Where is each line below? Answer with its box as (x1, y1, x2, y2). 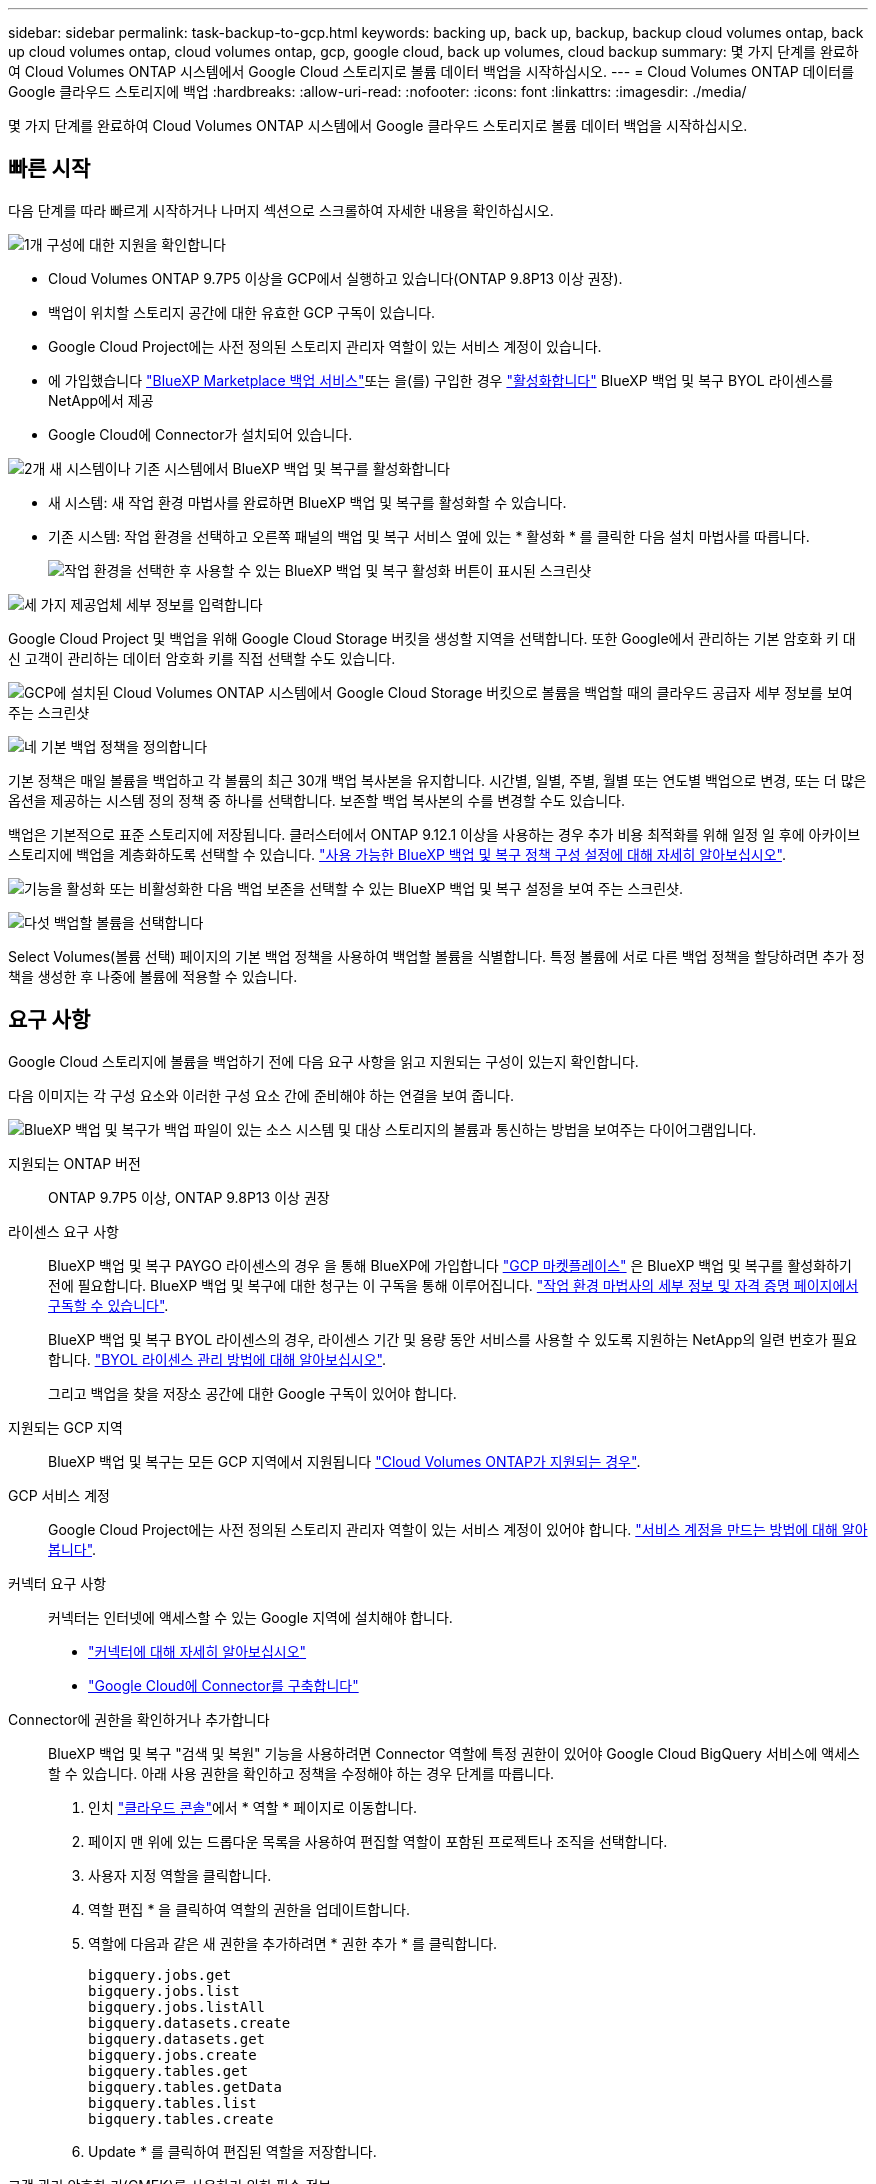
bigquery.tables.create (88, 2110, 274, 2127)
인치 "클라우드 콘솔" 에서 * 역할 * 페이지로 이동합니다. (88, 1798, 418, 1816)
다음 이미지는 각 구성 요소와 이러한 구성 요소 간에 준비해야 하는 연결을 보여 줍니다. (8, 1086, 515, 1104)
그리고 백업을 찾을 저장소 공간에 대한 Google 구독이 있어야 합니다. (48, 1384, 457, 1402)
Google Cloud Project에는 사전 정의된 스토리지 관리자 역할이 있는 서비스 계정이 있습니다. (48, 337, 602, 355)
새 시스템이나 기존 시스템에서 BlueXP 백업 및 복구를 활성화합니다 (49, 459, 450, 477)
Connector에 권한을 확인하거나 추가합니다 (8, 1710, 270, 1728)
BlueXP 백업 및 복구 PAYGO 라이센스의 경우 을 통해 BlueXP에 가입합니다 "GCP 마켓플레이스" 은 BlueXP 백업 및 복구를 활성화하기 (48, 1256, 852, 1274)
